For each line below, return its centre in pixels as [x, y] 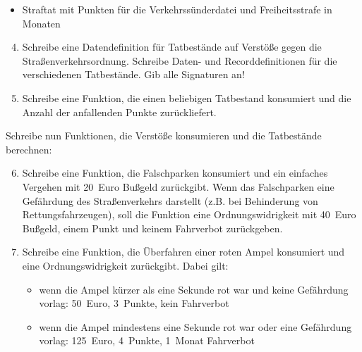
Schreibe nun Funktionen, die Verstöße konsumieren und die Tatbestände [164, 136]
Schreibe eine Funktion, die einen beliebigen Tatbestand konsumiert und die [187, 98]
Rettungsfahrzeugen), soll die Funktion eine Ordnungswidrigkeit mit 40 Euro [189, 214]
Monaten [41, 23]
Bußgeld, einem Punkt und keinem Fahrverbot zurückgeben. [152, 228]
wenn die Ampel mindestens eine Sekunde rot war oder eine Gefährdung [195, 326]
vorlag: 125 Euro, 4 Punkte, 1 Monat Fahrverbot [147, 340]
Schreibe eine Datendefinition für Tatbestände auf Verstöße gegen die [172, 47]
